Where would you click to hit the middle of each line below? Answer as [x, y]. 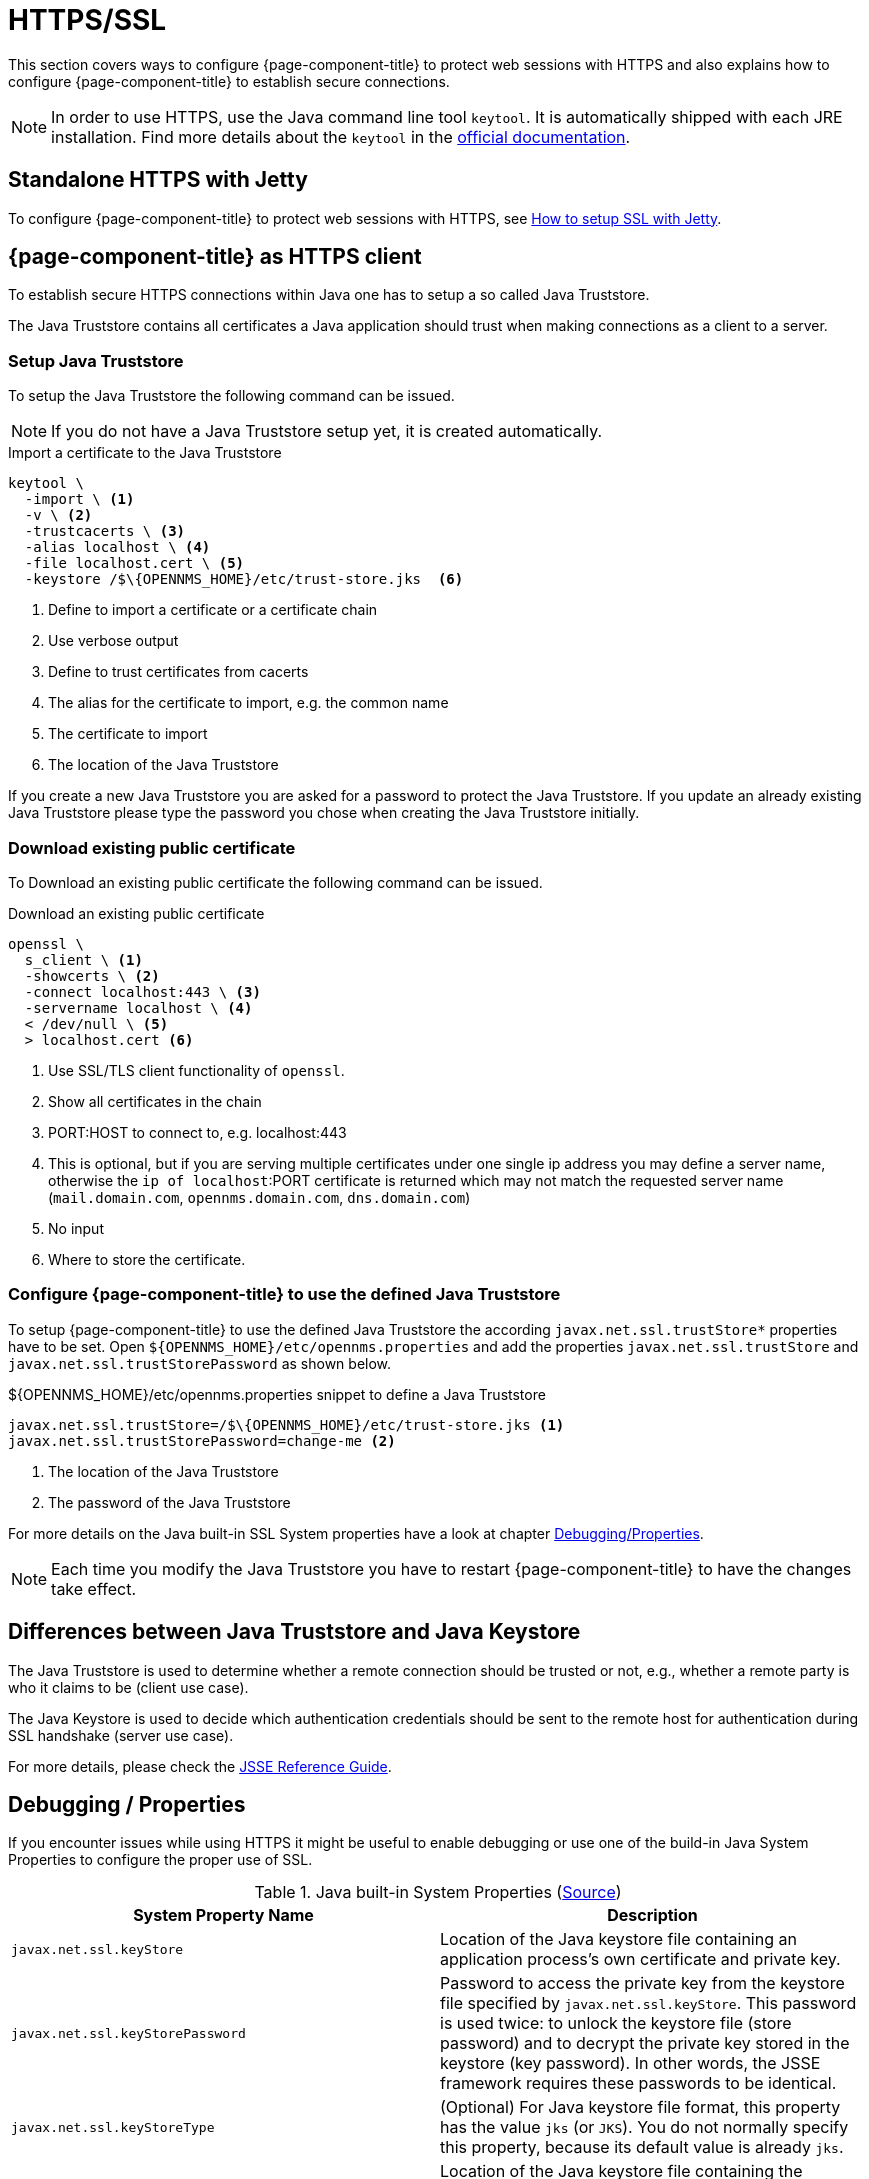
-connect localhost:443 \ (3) [142, 991]
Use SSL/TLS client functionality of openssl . [196, 1070]
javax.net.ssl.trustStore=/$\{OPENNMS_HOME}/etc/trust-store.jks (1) [286, 1424]
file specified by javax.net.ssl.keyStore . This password [648, 2003]
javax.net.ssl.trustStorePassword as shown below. [200, 1363]
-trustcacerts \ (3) [105, 531]
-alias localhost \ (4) [117, 547]
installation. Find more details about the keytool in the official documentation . [341, 136]
